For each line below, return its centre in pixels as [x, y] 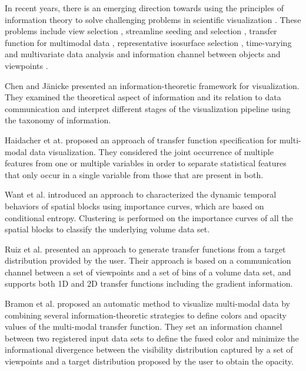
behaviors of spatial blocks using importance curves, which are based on [134, 206]
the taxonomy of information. [58, 120]
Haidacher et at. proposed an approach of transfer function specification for [141, 139]
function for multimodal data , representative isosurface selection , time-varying [148, 42]
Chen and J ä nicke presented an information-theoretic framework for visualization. [152, 85]
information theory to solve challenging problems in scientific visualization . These [153, 19]
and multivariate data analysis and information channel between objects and [143, 54]
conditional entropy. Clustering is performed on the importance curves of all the [149, 217]
